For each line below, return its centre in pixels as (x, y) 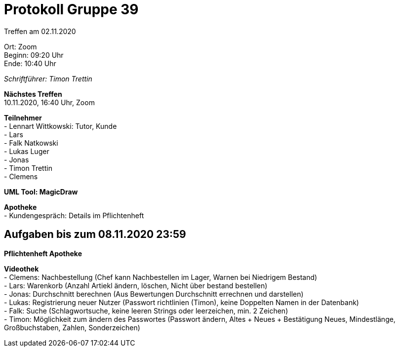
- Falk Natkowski (31, 143)
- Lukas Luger (27, 151)
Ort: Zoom (20, 46)
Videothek (21, 269)
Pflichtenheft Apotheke (43, 253)
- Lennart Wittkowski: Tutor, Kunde (60, 126)
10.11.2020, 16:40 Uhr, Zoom (49, 102)
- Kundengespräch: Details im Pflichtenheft (74, 215)
